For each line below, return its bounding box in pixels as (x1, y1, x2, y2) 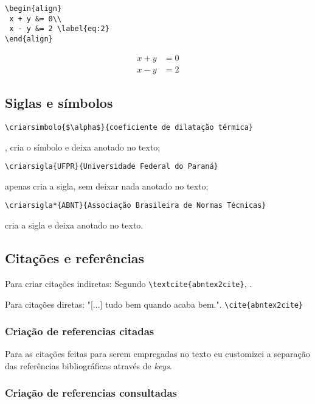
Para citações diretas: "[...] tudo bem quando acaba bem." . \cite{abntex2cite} (5, 297, 303, 310)
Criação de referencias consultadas (5, 385, 178, 400)
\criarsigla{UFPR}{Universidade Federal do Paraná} (5, 162, 218, 171)
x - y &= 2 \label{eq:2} (9, 24, 109, 34)
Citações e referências (5, 249, 145, 268)
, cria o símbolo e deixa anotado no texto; (5, 140, 161, 153)
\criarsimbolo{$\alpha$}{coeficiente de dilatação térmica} (5, 122, 254, 132)
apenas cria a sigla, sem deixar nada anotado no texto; (5, 179, 209, 192)
